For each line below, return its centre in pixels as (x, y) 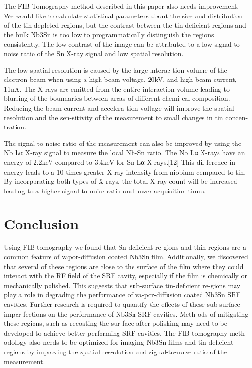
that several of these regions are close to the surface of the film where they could (124, 266)
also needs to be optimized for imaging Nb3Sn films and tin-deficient (131, 342)
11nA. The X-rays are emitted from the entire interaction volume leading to (117, 88)
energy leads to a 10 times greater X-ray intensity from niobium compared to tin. (125, 171)
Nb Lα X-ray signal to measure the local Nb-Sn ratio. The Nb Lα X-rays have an (125, 152)
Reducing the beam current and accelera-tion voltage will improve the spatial (119, 107)
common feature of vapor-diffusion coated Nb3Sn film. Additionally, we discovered (126, 256)
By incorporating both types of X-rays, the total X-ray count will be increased (121, 181)
